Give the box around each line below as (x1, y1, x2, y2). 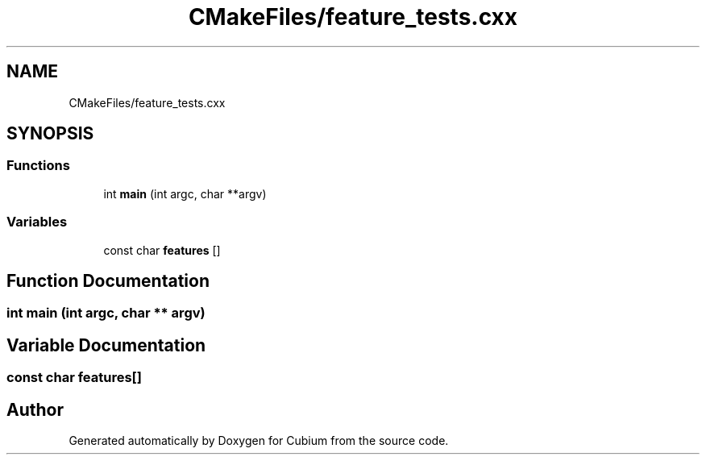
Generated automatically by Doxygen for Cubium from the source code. (69, 434, 449, 448)
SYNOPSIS (6, 123, 94, 144)
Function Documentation (6, 270, 210, 291)
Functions (6, 157, 70, 174)
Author (6, 399, 64, 420)
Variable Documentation (6, 334, 206, 355)
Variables (6, 214, 68, 230)
